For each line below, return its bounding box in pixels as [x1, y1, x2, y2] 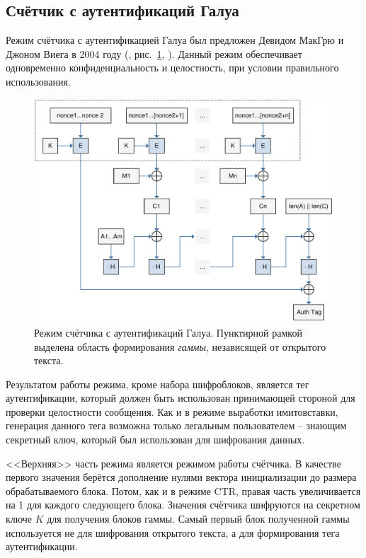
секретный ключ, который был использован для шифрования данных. [6, 432, 305, 447]
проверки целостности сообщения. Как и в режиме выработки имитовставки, [6, 404, 338, 419]
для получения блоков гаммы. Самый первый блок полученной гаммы [47, 511, 350, 526]
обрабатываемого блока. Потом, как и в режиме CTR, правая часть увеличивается [6, 483, 361, 498]
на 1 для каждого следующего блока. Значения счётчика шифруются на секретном [6, 497, 360, 512]
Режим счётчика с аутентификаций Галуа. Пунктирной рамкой [34, 325, 302, 339]
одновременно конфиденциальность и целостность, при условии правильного [6, 60, 339, 75]
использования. [6, 74, 71, 88]
